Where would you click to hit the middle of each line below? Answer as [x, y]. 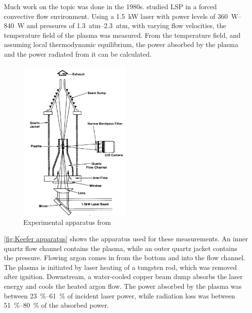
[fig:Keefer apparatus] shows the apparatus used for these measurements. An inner [126, 238]
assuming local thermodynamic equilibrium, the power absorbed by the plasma [121, 44]
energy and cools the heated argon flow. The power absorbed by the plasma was [123, 286]
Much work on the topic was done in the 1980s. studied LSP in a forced [110, 6]
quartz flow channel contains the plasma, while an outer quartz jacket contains [121, 248]
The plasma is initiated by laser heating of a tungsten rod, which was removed [120, 267]
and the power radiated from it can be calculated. [78, 54]
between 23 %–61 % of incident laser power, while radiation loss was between [120, 295]
